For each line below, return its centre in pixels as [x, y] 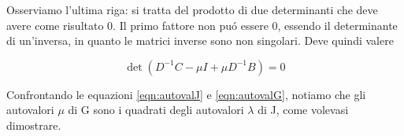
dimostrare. [34, 125]
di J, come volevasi [303, 110]
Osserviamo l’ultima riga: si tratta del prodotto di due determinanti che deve [192, 9]
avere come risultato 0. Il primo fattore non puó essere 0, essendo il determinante [202, 25]
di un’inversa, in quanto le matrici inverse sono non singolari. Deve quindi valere [200, 40]
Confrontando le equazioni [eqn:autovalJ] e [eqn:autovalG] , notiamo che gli [186, 94]
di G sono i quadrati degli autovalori [156, 110]
